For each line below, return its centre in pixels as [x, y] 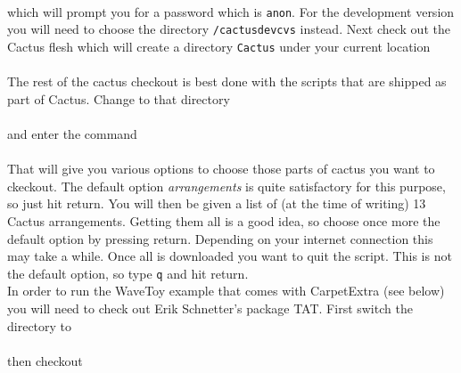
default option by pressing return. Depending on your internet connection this [220, 238]
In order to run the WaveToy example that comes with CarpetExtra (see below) [226, 291]
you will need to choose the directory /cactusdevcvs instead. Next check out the [229, 29]
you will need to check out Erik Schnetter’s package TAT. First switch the [210, 308]
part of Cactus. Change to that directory [119, 98]
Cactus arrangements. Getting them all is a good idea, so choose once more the [224, 220]
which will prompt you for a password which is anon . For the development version [231, 11]
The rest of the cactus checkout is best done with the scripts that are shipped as [227, 81]
